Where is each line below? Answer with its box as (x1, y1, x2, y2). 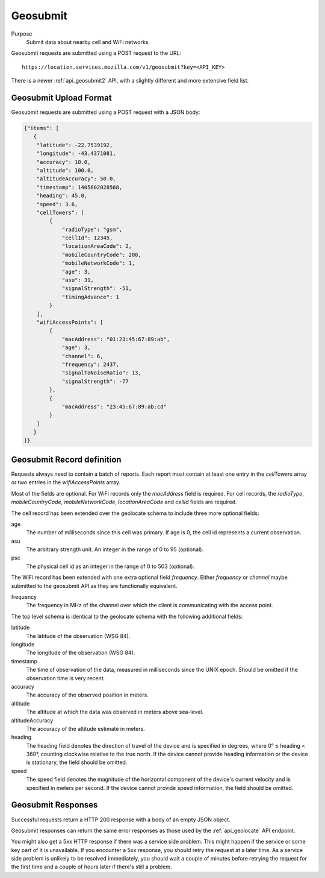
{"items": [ (23, 125, 60, 131)
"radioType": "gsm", (61, 226, 123, 233)
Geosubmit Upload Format (11, 92, 112, 103)
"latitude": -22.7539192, (36, 142, 113, 148)
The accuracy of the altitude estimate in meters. (26, 725, 146, 732)
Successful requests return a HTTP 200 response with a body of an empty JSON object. (11, 816, 231, 823)
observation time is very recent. (26, 674, 105, 681)
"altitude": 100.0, (36, 166, 94, 174)
